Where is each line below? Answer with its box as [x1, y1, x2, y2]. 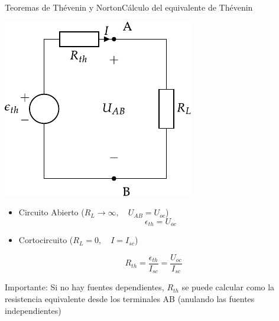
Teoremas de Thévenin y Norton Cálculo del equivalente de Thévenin [5, 1, 253, 13]
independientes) [5, 304, 61, 316]
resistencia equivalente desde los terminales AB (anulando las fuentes [5, 292, 255, 304]
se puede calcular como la [181, 281, 275, 293]
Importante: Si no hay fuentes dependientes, [5, 281, 164, 293]
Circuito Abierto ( [18, 206, 85, 218]
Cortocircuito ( [18, 234, 73, 246]
